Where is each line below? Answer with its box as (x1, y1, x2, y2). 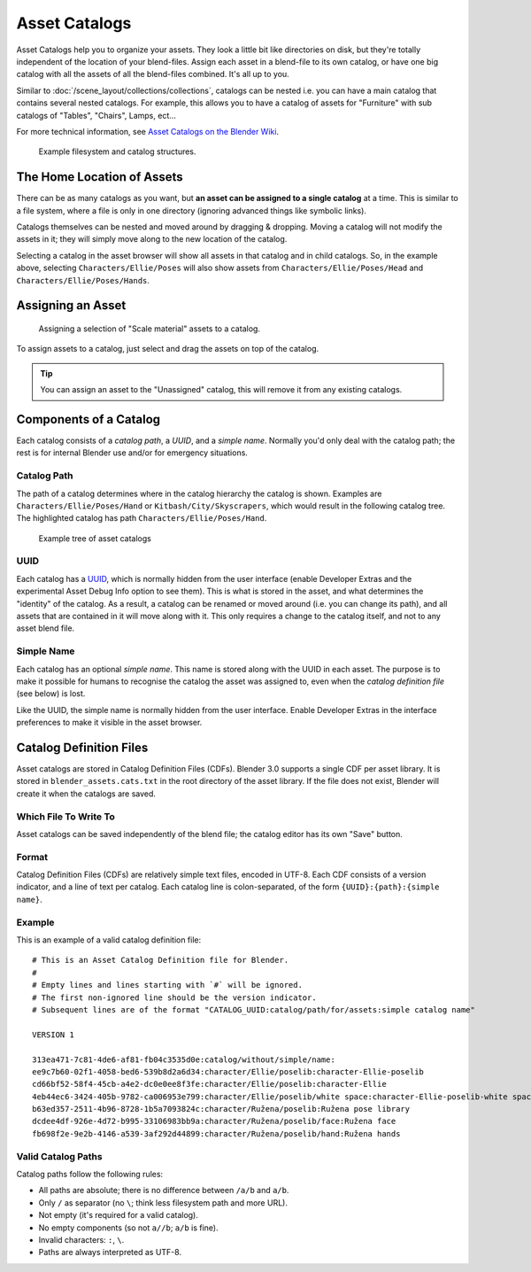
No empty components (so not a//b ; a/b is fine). (38, 1222, 219, 1233)
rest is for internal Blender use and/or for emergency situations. (16, 447, 248, 458)
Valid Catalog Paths (16, 1150, 103, 1162)
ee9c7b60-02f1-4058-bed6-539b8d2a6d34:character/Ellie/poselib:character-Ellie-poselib (32, 1066, 425, 1076)
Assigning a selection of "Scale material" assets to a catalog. (38, 323, 261, 334)
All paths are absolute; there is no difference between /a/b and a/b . (38, 1185, 289, 1196)
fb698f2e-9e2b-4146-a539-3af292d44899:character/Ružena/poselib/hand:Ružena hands (32, 1129, 401, 1138)
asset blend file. (16, 623, 75, 633)
